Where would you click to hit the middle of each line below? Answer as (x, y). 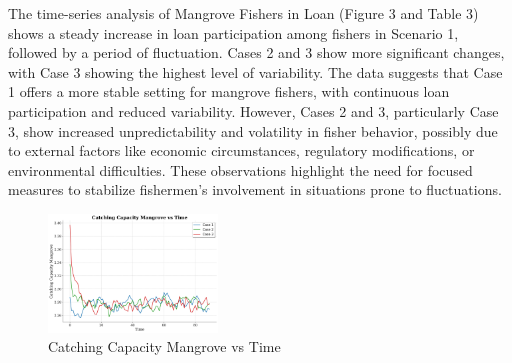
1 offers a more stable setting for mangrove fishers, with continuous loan (229, 91)
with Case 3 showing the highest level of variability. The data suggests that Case (255, 71)
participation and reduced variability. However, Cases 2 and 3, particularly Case (253, 110)
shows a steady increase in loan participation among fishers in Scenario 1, (233, 32)
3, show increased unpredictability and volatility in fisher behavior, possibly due (253, 130)
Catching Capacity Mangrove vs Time (164, 346)
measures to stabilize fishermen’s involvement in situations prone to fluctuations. (255, 189)
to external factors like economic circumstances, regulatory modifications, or (241, 150)
